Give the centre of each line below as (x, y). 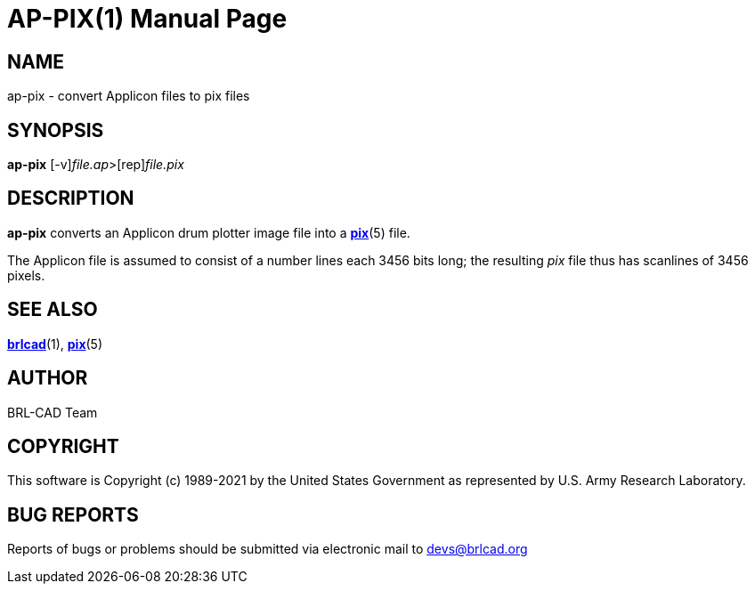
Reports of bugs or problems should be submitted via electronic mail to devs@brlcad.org (268, 549)
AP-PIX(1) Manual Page (147, 19)
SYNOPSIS (56, 130)
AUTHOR (48, 378)
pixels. (26, 275)
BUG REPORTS (73, 514)
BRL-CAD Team (53, 412)
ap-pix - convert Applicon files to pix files (129, 96)
